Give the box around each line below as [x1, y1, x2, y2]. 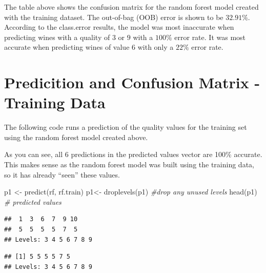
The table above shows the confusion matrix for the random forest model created [4, 2, 259, 12]
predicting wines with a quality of [4, 31, 110, 42]
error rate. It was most [174, 31, 246, 42]
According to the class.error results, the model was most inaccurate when [4, 22, 234, 32]
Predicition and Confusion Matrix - [4, 72, 260, 93]
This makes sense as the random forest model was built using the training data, [4, 159, 254, 170]
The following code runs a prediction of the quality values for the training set [4, 122, 247, 132]
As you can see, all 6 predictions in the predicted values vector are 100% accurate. [4, 149, 262, 160]
